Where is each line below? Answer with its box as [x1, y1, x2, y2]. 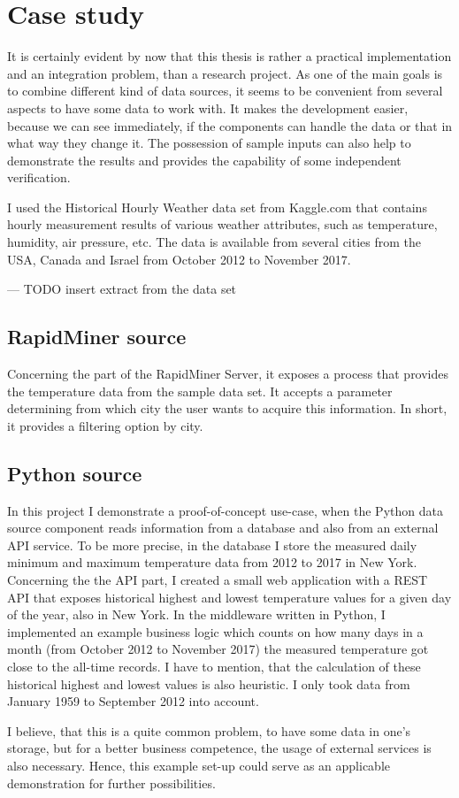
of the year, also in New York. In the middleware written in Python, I [7, 605, 386, 624]
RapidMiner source [7, 323, 187, 350]
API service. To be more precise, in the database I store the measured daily [7, 535, 417, 554]
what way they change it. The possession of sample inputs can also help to [7, 134, 411, 152]
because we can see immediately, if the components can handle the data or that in [7, 116, 453, 134]
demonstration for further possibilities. [7, 773, 216, 792]
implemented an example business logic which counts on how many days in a [7, 622, 424, 641]
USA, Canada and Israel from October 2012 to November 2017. [7, 249, 351, 268]
